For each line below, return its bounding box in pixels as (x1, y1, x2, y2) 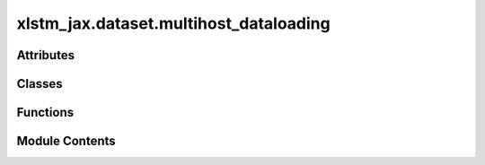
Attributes (16, 48, 75, 63)
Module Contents (16, 134, 116, 149)
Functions (16, 105, 75, 120)
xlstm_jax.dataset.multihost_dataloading (16, 13, 331, 33)
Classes (16, 76, 63, 91)
